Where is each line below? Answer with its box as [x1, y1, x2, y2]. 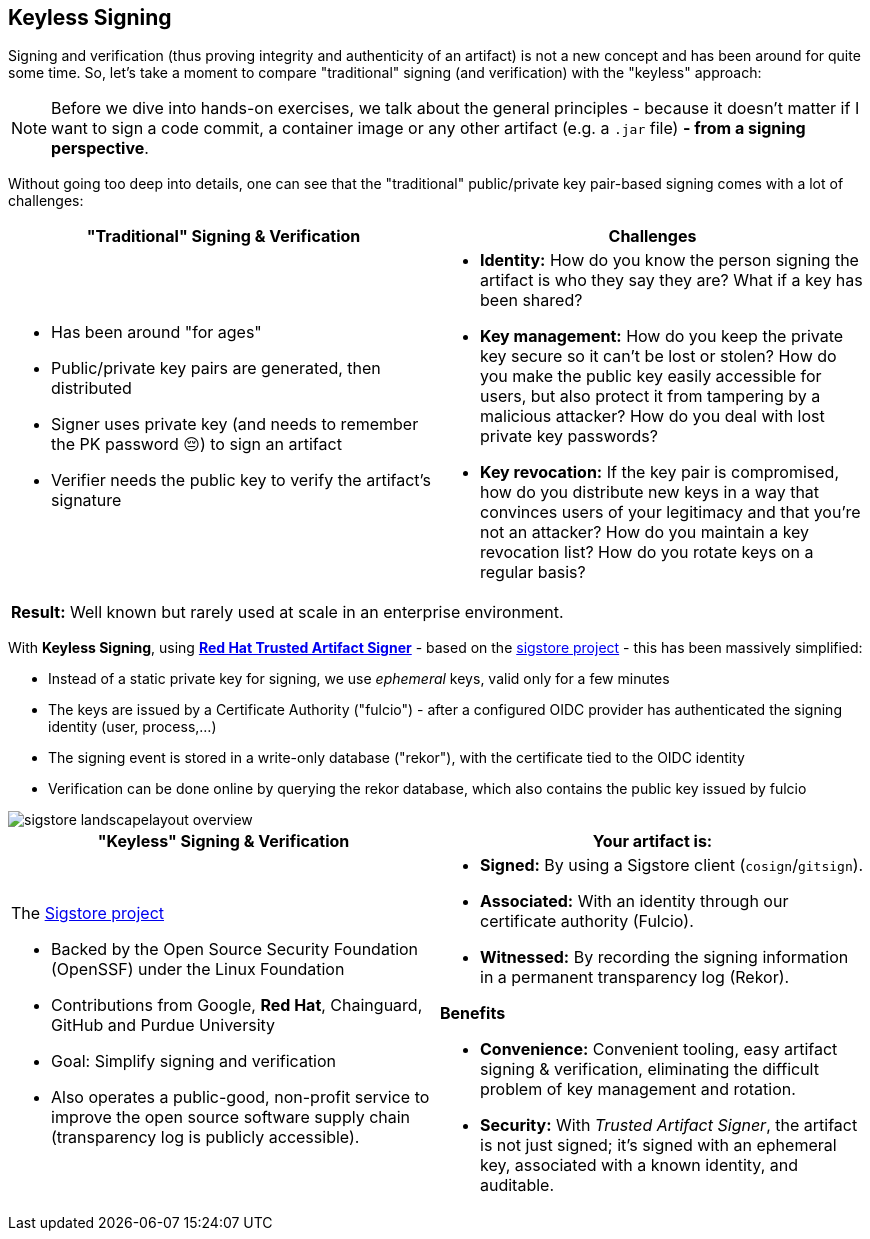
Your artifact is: [592, 831, 713, 852]
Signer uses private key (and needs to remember [51, 414, 419, 435]
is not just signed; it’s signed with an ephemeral [480, 1135, 837, 1156]
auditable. [480, 1175, 555, 1196]
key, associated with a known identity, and [480, 1155, 798, 1176]
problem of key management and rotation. [480, 1079, 796, 1100]
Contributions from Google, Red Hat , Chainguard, [51, 995, 423, 1016]
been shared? [480, 290, 583, 311]
